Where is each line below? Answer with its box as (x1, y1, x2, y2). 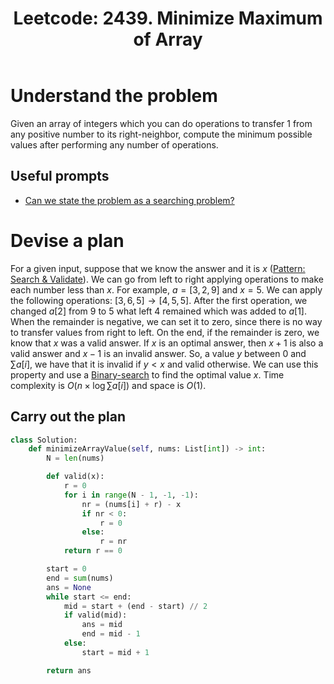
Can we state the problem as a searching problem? (24, 194, 235, 206)
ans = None (46, 582, 92, 592)
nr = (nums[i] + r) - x (81, 499, 182, 509)
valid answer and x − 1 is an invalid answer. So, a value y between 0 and (10, 347, 307, 359)
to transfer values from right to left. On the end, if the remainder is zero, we (10, 326, 320, 338)
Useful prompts (10, 168, 110, 185)
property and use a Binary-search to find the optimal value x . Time (10, 368, 285, 381)
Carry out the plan (10, 408, 127, 426)
